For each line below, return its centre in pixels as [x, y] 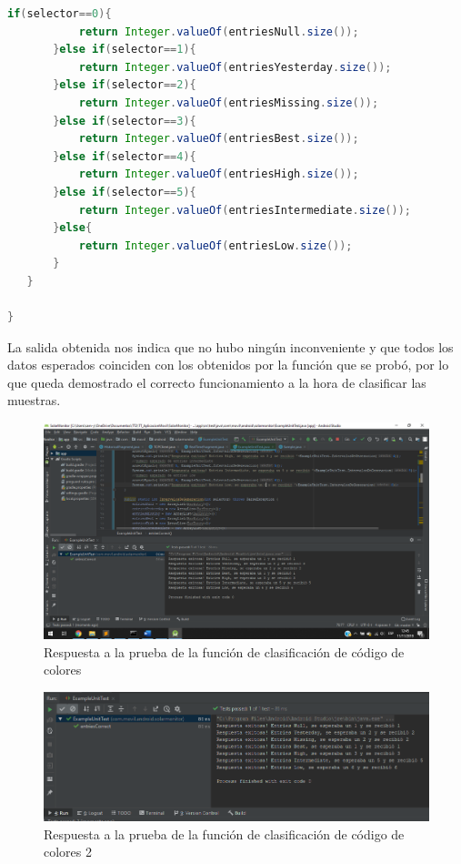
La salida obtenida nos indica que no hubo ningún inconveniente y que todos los [230, 346]
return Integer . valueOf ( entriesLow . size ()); [215, 245]
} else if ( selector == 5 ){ [125, 192]
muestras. [34, 400]
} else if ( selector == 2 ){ [125, 85]
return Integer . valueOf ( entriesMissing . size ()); [229, 102]
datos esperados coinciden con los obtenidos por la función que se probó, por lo [228, 365]
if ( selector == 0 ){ [60, 14]
